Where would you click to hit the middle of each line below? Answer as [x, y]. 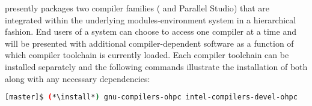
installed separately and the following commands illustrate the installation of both [156, 66]
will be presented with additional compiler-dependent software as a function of [149, 43]
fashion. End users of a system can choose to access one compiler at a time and [151, 31]
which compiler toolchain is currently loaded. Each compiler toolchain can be [147, 55]
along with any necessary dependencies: [78, 78]
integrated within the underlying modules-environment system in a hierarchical [151, 19]
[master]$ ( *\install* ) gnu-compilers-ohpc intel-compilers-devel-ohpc [151, 97]
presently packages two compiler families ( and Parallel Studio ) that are [137, 8]
